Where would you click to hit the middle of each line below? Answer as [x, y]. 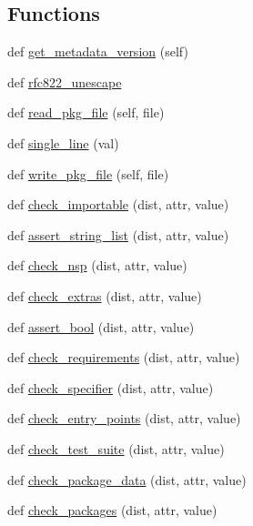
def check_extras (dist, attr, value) [105, 295]
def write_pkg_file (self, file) [88, 173]
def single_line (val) [63, 142]
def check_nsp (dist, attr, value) [97, 265]
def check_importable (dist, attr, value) [118, 204]
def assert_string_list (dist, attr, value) [118, 234]
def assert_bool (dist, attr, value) [101, 326]
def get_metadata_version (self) [98, 51]
